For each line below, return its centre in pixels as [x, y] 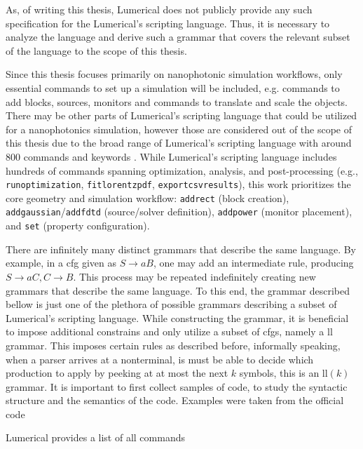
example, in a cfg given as [61, 263]
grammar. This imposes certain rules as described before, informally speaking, [173, 345]
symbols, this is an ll [283, 373]
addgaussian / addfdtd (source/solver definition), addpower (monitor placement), [179, 212]
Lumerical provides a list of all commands [95, 437]
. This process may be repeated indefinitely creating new [194, 276]
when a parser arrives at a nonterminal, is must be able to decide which [160, 359]
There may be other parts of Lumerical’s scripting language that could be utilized [181, 115]
